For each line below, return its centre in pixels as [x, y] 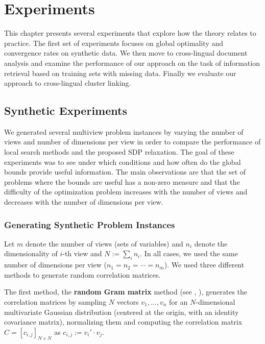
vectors [128, 302]
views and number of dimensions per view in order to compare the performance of [132, 142]
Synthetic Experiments [66, 110]
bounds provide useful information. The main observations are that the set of [125, 172]
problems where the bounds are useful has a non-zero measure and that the [122, 181]
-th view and [82, 253]
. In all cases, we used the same [189, 253]
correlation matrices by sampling [55, 302]
